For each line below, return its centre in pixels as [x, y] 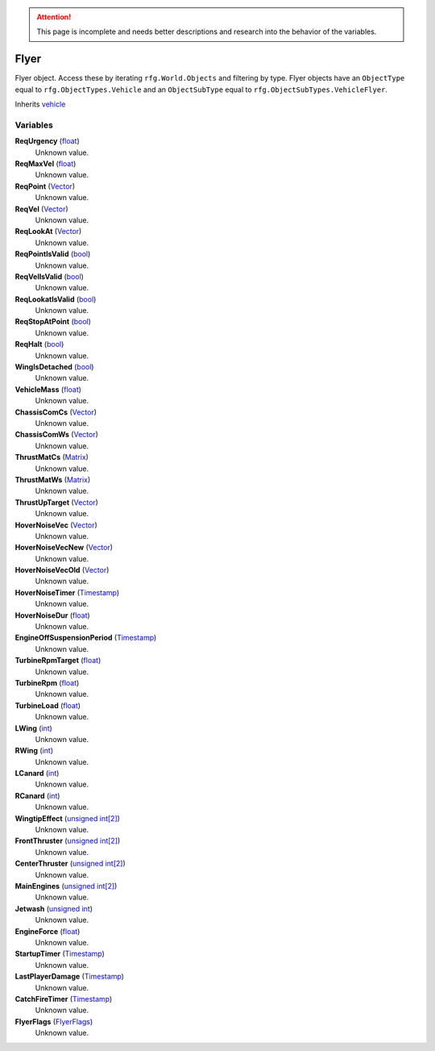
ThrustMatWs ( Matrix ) [53, 479]
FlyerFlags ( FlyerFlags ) [54, 1021]
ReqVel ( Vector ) [41, 209]
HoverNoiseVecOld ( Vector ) [62, 570]
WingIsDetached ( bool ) [54, 367]
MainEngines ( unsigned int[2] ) [66, 886]
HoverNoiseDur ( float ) [52, 615]
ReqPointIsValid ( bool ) [53, 254]
